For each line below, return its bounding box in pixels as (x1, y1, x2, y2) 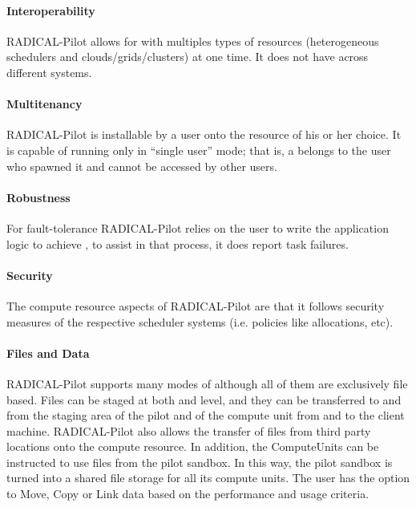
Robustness (6, 189, 71, 205)
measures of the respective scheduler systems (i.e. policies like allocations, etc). (6, 313, 394, 330)
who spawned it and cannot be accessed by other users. (6, 157, 277, 174)
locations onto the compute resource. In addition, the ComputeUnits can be (6, 438, 379, 455)
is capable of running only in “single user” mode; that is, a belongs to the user (6, 141, 391, 158)
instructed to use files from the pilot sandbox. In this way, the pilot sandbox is (6, 453, 393, 470)
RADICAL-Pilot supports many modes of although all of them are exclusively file (6, 375, 408, 391)
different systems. (6, 63, 92, 80)
